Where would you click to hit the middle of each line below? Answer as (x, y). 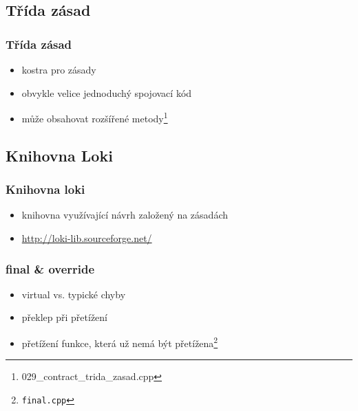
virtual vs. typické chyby (74, 294)
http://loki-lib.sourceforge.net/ (87, 238)
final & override (50, 268)
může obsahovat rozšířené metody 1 (95, 117)
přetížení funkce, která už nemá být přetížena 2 (120, 342)
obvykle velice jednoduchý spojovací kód (107, 92)
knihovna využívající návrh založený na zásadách (125, 215)
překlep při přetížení (64, 317)
